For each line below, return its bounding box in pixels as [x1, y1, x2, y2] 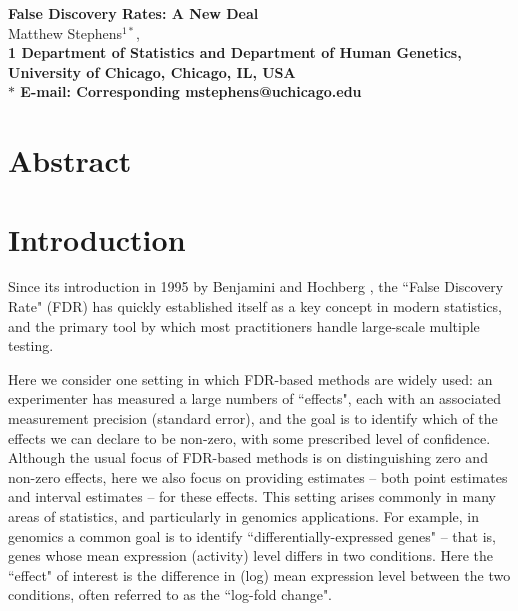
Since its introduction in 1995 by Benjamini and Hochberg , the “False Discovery [8, 276, 504, 297]
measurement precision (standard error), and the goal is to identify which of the [8, 408, 498, 429]
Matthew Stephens [8, 22, 123, 43]
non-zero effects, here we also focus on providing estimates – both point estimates [8, 466, 508, 487]
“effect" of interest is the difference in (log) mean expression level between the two [8, 564, 511, 585]
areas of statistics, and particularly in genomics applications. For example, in [8, 506, 480, 526]
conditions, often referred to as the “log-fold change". [8, 584, 333, 605]
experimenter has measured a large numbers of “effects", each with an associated [8, 388, 502, 409]
